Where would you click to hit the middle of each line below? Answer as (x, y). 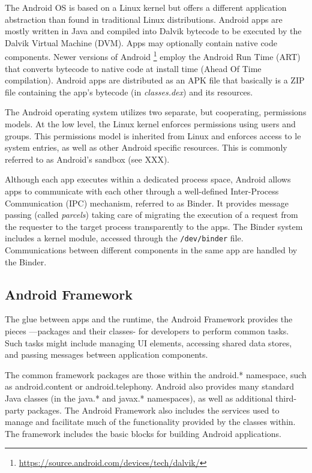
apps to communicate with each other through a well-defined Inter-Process (142, 191)
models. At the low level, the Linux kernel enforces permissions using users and (150, 124)
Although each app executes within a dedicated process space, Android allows (148, 179)
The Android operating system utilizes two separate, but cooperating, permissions (156, 112)
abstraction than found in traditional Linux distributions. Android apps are (144, 19)
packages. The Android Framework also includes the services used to (153, 410)
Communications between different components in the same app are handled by (151, 250)
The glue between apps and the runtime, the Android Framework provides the (149, 319)
